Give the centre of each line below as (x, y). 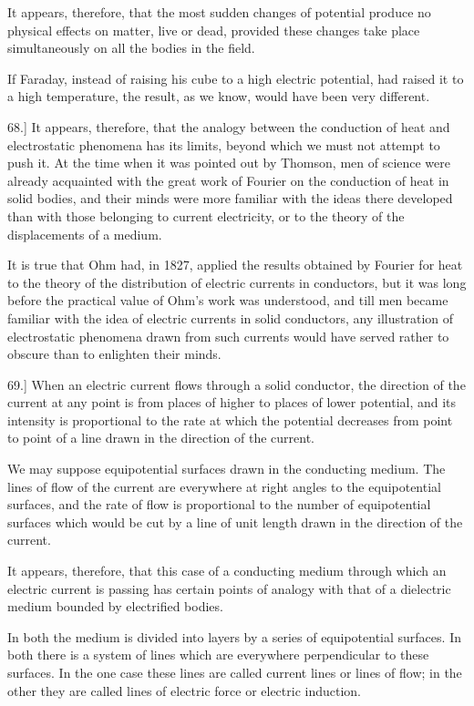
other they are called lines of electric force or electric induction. (185, 690)
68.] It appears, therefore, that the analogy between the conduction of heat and (229, 126)
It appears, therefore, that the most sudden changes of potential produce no (219, 12)
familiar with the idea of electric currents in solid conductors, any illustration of (231, 317)
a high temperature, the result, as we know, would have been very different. (219, 96)
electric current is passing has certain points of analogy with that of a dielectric (229, 588)
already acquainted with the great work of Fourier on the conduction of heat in (228, 180)
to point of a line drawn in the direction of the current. (161, 438)
